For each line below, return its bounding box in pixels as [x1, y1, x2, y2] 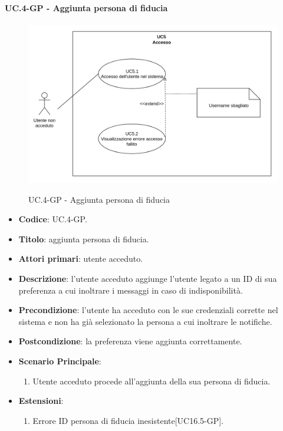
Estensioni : [18, 394, 64, 407]
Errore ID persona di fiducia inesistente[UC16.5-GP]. [32, 414, 224, 426]
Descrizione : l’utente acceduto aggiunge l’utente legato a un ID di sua [18, 272, 277, 285]
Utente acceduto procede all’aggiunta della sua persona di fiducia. [32, 374, 271, 387]
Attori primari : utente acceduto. [18, 252, 143, 265]
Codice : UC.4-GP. [18, 213, 87, 225]
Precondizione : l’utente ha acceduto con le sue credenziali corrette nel [18, 304, 278, 316]
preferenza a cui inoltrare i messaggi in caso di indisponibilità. [18, 284, 243, 296]
